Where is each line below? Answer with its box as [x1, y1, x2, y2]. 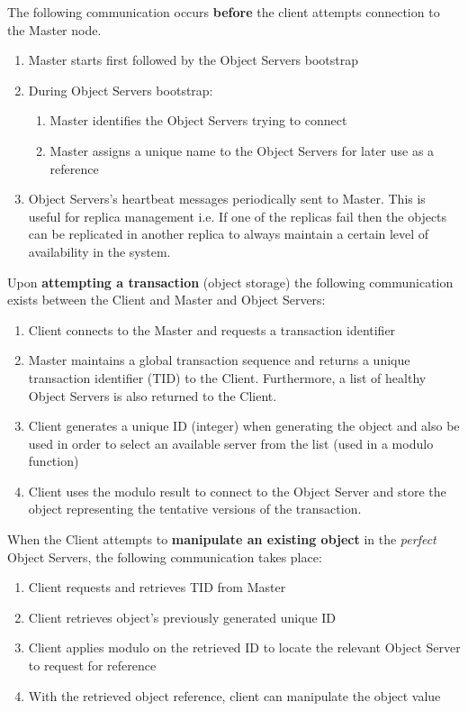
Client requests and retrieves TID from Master [28, 578, 286, 597]
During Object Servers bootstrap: [28, 80, 213, 99]
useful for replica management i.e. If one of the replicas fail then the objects [28, 206, 447, 225]
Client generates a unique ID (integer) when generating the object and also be [28, 416, 460, 435]
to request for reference [28, 656, 157, 675]
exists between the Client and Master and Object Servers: [7, 290, 326, 309]
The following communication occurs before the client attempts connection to [7, 3, 440, 21]
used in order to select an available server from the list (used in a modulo [28, 433, 434, 452]
